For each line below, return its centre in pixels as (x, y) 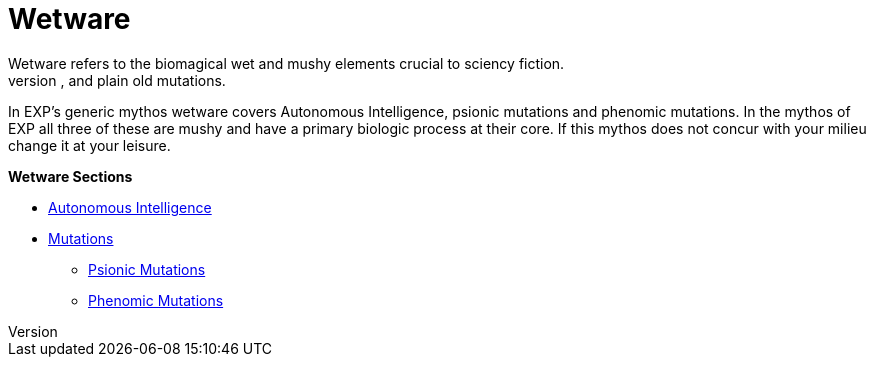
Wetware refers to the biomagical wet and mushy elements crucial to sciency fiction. (286, 63)
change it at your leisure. (89, 145)
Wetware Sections (70, 176)
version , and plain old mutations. (117, 80)
